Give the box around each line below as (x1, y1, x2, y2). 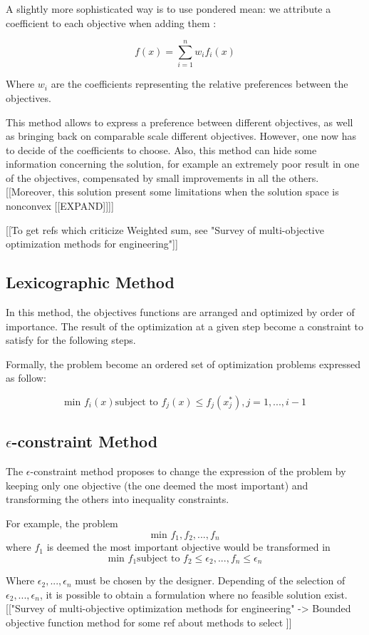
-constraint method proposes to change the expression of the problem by (30, 464, 346, 479)
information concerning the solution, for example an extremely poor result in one (6, 156, 360, 171)
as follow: (6, 370, 46, 385)
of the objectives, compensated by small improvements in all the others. (6, 170, 319, 185)
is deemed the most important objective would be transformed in (46, 539, 331, 554)
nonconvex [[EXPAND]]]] (6, 198, 114, 213)
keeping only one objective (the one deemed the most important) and (6, 477, 308, 492)
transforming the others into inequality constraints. (6, 492, 229, 507)
